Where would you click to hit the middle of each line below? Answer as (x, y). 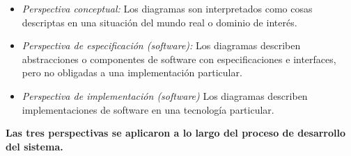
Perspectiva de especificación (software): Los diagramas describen (161, 45)
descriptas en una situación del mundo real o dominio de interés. (159, 22)
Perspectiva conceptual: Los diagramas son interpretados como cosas (167, 8)
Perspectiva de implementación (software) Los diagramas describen (165, 95)
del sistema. (34, 146)
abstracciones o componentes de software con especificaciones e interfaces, (179, 59)
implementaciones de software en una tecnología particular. (148, 109)
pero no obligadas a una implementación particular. (132, 72)
